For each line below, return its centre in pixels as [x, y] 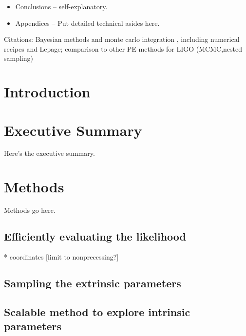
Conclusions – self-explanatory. [61, 6]
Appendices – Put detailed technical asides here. [87, 23]
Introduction [47, 92]
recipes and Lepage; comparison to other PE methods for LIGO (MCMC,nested [123, 48]
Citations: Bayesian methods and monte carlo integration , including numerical [122, 39]
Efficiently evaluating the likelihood [95, 236]
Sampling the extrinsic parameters [93, 283]
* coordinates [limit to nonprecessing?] [61, 256]
